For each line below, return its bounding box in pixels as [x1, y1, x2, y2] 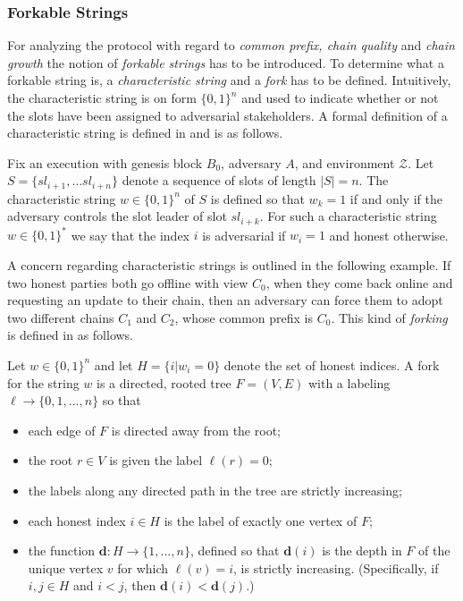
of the [418, 541, 450, 560]
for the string [7, 373, 80, 392]
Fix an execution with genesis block [7, 153, 203, 172]
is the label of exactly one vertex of [164, 511, 358, 529]
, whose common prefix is [174, 308, 314, 326]
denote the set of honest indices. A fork [223, 355, 440, 374]
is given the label [109, 451, 203, 470]
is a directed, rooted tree [97, 373, 231, 392]
